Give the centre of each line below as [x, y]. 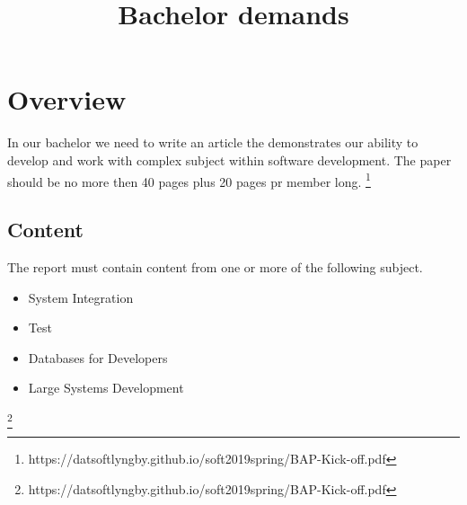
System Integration [81, 297]
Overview [67, 99]
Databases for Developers [98, 357]
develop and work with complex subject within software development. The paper [229, 159]
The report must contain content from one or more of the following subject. [215, 266]
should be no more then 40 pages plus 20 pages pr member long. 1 [189, 180]
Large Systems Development [106, 388]
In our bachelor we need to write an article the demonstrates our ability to [213, 142]
